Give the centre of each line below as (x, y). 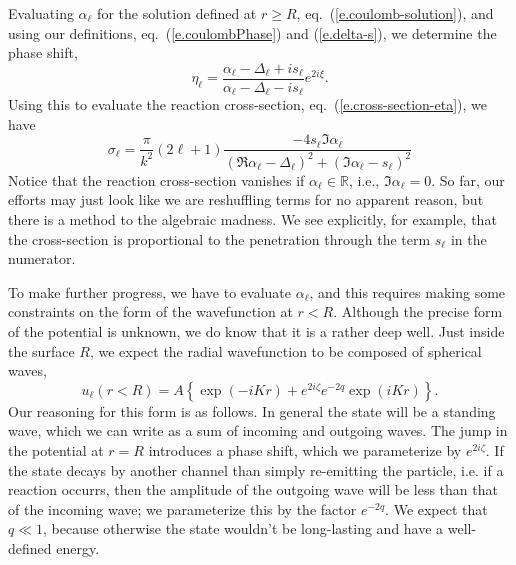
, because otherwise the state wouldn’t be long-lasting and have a (243, 528)
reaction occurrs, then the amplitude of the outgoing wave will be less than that (253, 489)
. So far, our (468, 179)
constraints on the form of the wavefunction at (150, 311)
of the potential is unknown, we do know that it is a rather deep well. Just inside (256, 331)
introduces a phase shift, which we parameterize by (305, 450)
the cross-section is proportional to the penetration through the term (219, 238)
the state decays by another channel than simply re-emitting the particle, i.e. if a (256, 469)
